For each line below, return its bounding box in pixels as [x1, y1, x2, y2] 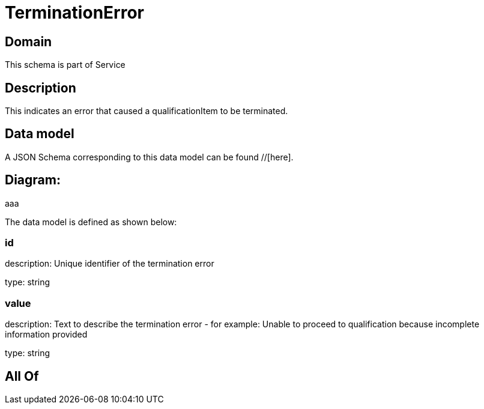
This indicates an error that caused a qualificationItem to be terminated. [5, 106, 288, 117]
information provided [5, 329, 88, 340]
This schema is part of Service [5, 59, 126, 70]
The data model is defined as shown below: [5, 216, 177, 227]
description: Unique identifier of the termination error [5, 258, 214, 269]
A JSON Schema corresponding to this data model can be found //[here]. [5, 151, 294, 162]
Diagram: [5, 172, 61, 188]
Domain [5, 34, 52, 49]
